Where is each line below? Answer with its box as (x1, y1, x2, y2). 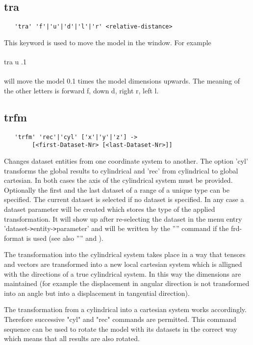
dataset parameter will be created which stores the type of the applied (4, 203, 215, 214)
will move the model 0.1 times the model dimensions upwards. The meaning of (4, 76, 240, 86)
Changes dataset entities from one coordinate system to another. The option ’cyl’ (4, 155, 248, 166)
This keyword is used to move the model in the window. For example (4, 37, 211, 47)
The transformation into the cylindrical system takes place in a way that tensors (4, 249, 246, 259)
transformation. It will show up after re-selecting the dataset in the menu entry (4, 213, 242, 224)
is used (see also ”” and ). (26, 232, 103, 243)
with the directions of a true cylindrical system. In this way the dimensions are (4, 268, 241, 279)
